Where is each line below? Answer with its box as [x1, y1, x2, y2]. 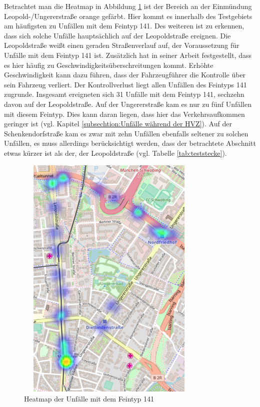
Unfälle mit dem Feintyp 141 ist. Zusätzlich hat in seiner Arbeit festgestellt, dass [4, 49, 252, 60]
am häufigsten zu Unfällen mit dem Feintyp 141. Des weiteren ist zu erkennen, [4, 20, 244, 31]
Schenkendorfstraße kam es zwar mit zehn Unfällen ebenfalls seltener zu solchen [4, 128, 248, 138]
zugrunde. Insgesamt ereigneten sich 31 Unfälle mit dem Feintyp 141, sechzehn [4, 89, 244, 99]
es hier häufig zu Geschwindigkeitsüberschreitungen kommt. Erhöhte [4, 59, 213, 70]
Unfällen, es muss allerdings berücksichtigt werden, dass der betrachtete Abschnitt [4, 138, 256, 148]
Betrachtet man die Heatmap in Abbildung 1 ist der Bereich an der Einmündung [4, 1, 252, 11]
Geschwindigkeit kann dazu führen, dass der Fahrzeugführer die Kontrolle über [4, 69, 246, 80]
